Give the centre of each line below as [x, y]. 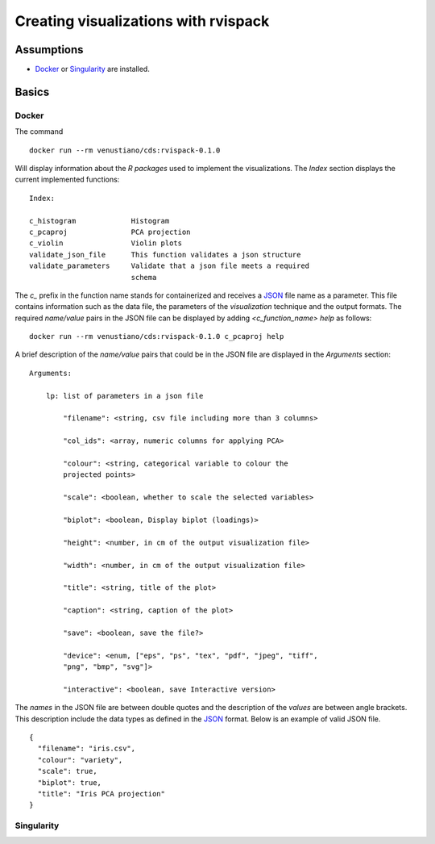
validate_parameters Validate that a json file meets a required [170, 266]
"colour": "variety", [80, 760]
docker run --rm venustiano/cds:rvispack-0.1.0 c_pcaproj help [157, 336]
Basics [32, 92]
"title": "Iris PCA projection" [101, 794]
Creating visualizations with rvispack [142, 21]
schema [144, 277]
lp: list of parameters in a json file [124, 396]
